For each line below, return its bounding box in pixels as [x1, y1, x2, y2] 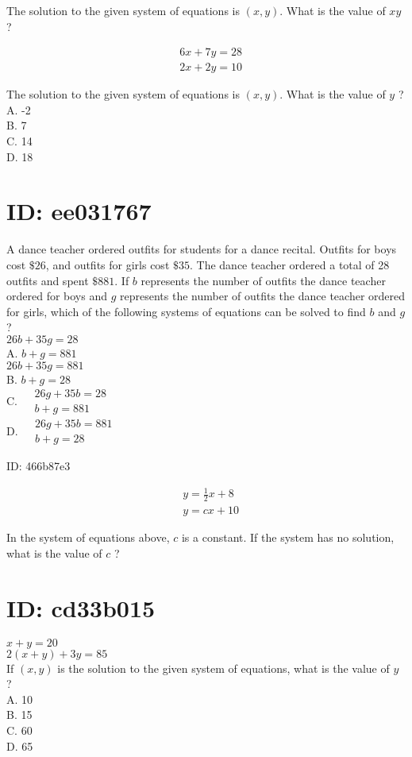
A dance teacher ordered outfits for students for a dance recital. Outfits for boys [6, 241, 397, 257]
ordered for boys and [6, 288, 107, 304]
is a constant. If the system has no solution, [181, 529, 395, 546]
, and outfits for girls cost [45, 256, 170, 272]
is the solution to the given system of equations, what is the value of [57, 659, 390, 676]
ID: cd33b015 [6, 591, 156, 624]
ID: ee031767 [6, 195, 152, 227]
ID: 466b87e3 [6, 458, 71, 474]
